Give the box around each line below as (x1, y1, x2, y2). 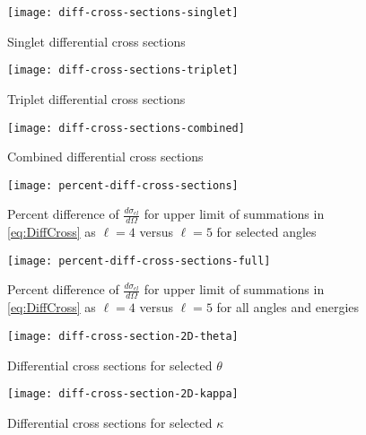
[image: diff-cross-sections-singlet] (7, 6, 239, 19)
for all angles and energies (216, 298, 360, 317)
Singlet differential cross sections (7, 31, 186, 50)
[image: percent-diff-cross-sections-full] (7, 254, 271, 267)
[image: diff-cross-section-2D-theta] (7, 329, 239, 343)
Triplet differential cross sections (7, 89, 186, 108)
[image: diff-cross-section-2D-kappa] (7, 387, 239, 401)
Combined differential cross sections (7, 147, 204, 166)
